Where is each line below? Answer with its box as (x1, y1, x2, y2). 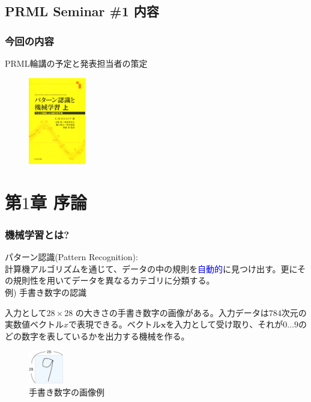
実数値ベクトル (5, 318, 64, 330)
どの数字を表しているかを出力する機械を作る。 (5, 329, 190, 342)
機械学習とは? (5, 227, 70, 242)
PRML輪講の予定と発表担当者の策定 (5, 57, 148, 69)
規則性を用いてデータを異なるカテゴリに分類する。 (13, 274, 215, 287)
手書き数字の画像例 (29, 385, 104, 398)
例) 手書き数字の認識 (5, 285, 87, 298)
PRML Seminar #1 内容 (5, 2, 159, 20)
